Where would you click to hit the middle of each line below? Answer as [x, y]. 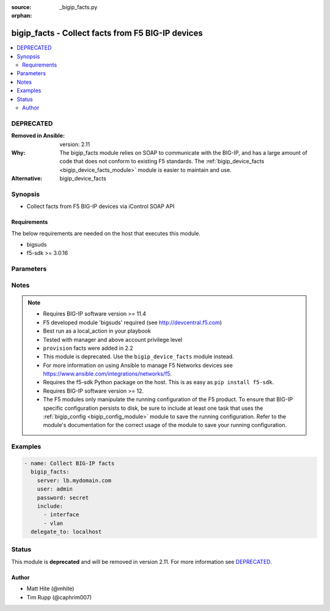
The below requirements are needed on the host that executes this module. [106, 233]
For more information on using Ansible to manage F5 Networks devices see [138, 365]
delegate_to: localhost [66, 532]
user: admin [55, 489]
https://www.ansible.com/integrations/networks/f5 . [108, 374]
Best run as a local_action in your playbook [97, 331]
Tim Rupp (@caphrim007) [59, 597]
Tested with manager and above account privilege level [113, 339]
